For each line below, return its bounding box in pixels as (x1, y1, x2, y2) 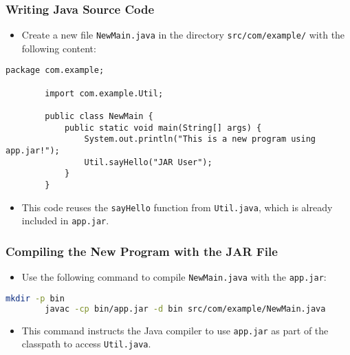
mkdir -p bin (6, 293, 65, 303)
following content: (21, 41, 96, 55)
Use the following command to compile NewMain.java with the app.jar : (21, 270, 327, 284)
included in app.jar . (21, 213, 109, 228)
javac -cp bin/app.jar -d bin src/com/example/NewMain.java (45, 303, 326, 314)
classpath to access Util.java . (21, 336, 151, 351)
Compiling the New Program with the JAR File (6, 242, 278, 259)
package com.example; (6, 65, 105, 76)
